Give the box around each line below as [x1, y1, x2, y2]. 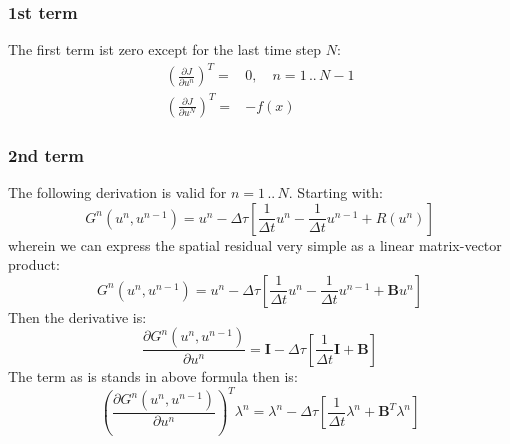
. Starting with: [288, 182, 383, 203]
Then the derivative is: [8, 306, 147, 327]
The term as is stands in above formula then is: [8, 365, 298, 386]
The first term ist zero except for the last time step [8, 39, 322, 60]
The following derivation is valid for [8, 182, 227, 203]
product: [8, 254, 60, 275]
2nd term [8, 142, 84, 167]
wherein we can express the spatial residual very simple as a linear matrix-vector [8, 234, 502, 255]
